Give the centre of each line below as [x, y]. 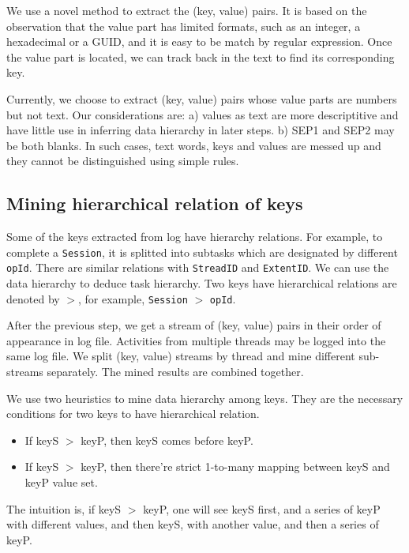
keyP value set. [61, 482]
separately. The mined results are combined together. [175, 372]
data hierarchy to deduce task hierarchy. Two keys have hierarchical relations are [202, 283]
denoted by [33, 298]
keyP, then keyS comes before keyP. [167, 440]
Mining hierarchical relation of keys [155, 203]
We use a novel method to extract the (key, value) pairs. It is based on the [187, 10]
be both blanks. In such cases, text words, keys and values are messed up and [194, 145]
